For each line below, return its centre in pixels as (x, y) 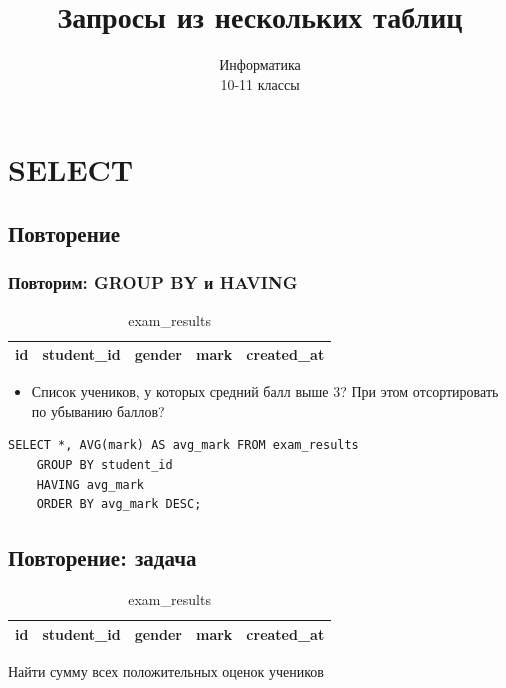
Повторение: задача (102, 557)
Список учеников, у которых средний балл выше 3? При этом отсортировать (265, 391)
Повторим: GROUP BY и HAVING (153, 282)
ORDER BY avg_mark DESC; (119, 504)
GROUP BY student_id (104, 464)
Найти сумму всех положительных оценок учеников (166, 670)
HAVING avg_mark (90, 484)
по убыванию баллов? (98, 410)
